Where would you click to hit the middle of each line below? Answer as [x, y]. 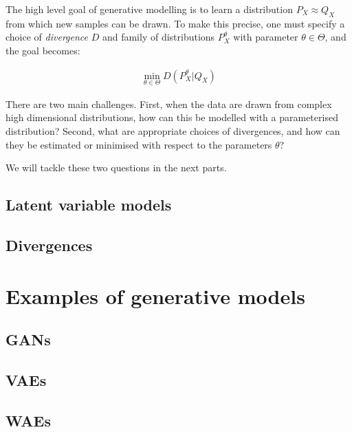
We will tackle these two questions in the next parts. [116, 168]
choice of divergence [47, 37]
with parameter [266, 37]
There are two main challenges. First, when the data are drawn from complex [169, 104]
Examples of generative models [155, 295]
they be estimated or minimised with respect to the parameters [139, 144]
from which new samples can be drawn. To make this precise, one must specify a [175, 23]
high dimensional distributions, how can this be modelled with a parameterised [172, 117]
